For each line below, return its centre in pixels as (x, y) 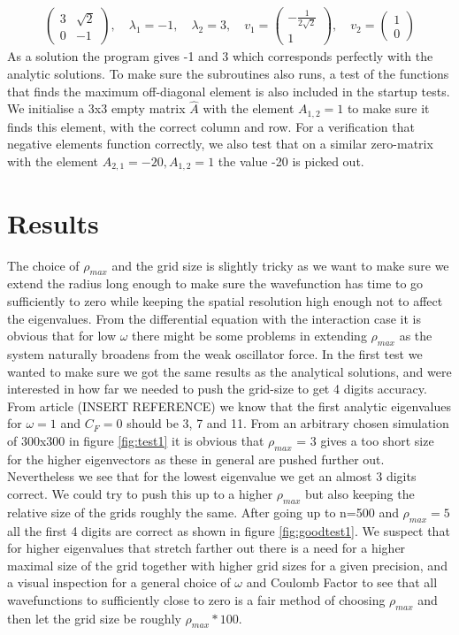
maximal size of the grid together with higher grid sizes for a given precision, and (227, 565)
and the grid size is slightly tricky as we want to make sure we (280, 265)
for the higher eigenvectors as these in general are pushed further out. (196, 459)
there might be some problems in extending (249, 336)
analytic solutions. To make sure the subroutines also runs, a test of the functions (228, 73)
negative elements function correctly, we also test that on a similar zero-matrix (220, 144)
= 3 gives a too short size (365, 440)
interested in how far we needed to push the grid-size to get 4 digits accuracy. (217, 389)
